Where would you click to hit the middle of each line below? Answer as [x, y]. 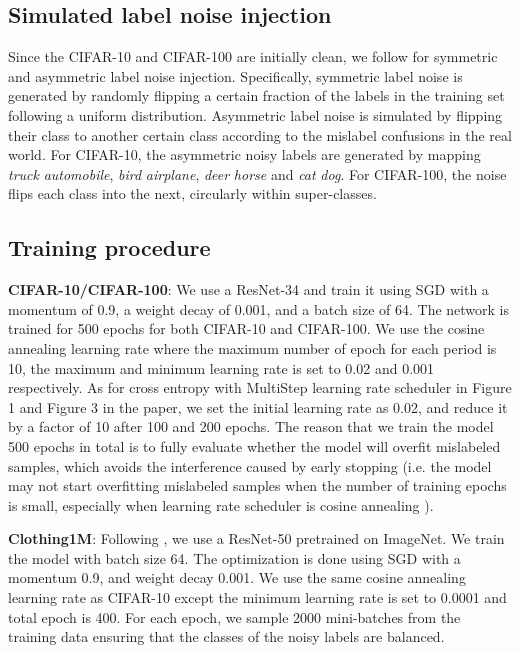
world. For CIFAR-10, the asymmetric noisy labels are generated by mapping [244, 154]
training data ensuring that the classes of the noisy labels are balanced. [226, 636]
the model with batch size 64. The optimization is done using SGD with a [234, 557]
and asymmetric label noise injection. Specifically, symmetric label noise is [235, 75]
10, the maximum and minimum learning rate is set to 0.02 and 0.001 [221, 367]
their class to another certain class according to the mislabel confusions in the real [260, 134]
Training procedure [109, 247]
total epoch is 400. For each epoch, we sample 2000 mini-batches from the [234, 616]
